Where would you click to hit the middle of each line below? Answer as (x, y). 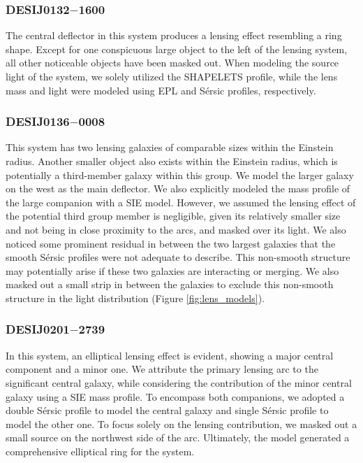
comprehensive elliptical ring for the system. (100, 451)
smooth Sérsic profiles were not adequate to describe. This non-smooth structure (178, 257)
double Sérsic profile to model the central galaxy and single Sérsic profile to (167, 410)
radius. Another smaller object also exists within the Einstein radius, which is (172, 161)
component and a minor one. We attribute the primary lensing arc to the (162, 369)
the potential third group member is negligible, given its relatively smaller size (173, 216)
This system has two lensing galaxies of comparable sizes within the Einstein (170, 147)
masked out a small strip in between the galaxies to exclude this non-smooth (170, 284)
